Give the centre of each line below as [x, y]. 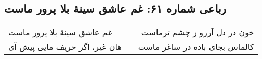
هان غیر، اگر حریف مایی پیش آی [65, 47]
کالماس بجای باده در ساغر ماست [196, 47]
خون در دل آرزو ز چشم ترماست [198, 32]
